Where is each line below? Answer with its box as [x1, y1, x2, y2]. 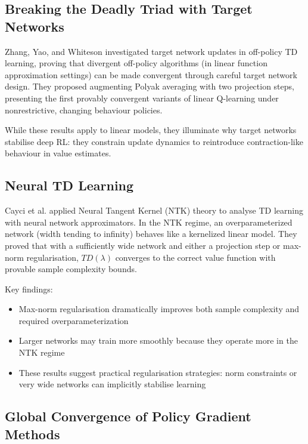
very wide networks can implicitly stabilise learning [18, 378, 206, 390]
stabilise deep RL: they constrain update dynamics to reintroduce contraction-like [5, 135, 303, 147]
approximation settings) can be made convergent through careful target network [5, 68, 297, 81]
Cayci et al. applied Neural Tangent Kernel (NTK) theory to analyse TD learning [5, 204, 303, 217]
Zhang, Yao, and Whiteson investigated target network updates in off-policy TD [5, 45, 298, 57]
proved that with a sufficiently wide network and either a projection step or [5, 239, 281, 251]
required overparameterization [18, 314, 129, 326]
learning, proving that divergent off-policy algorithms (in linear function [5, 57, 267, 69]
